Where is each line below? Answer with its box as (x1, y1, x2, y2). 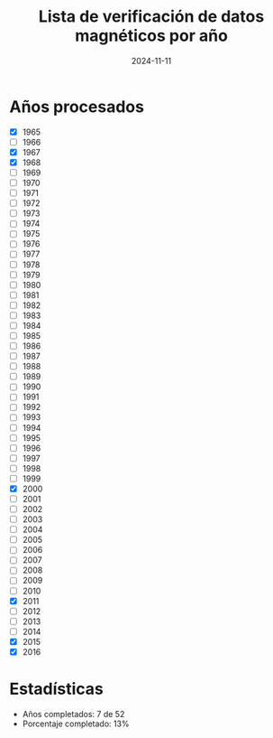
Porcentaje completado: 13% (22, 718, 130, 729)
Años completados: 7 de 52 (22, 708, 125, 719)
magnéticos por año (75, 25, 228, 46)
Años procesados (9, 97, 144, 117)
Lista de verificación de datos (38, 6, 265, 27)
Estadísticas (9, 679, 104, 699)
